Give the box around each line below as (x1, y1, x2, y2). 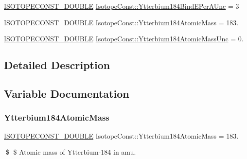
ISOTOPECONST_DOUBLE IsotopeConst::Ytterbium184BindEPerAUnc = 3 (4, 1, 239, 11)
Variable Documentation (4, 86, 129, 101)
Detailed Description (4, 57, 110, 72)
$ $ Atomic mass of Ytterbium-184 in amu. (5, 147, 136, 157)
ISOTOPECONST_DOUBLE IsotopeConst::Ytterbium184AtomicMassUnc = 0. (4, 34, 244, 44)
